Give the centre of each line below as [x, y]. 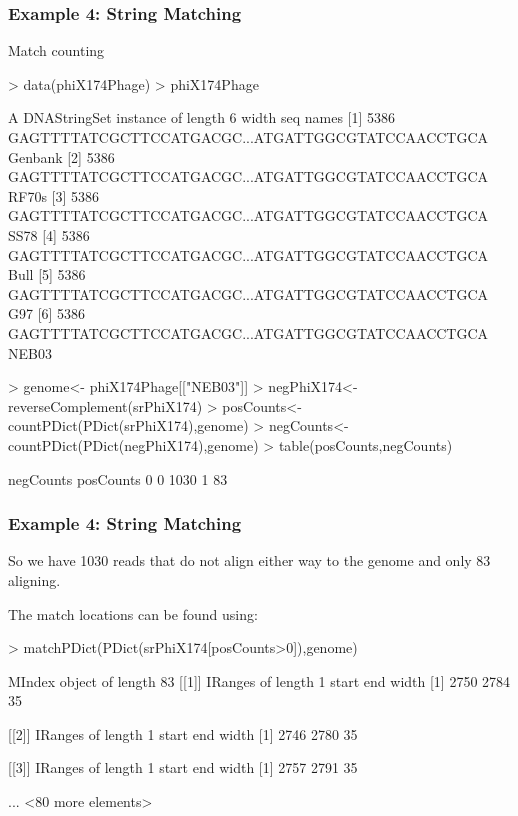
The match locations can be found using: [133, 613]
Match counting [56, 50]
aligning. [34, 579]
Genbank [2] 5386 [61, 156]
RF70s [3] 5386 [54, 195]
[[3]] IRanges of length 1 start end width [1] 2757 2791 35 [183, 767]
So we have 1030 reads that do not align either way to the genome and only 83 [249, 560]
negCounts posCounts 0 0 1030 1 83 [118, 478]
